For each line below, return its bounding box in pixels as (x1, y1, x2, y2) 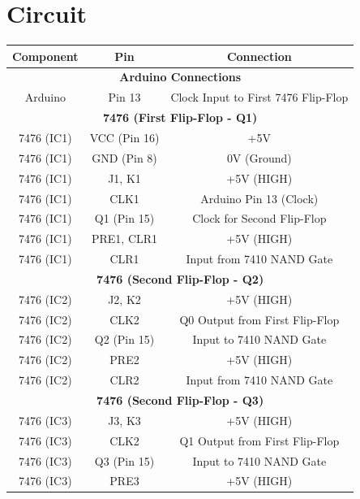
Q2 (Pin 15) (94, 331, 155, 348)
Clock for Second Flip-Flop (192, 210, 327, 227)
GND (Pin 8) (92, 149, 157, 166)
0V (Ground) (226, 149, 292, 166)
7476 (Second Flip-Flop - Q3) (96, 391, 264, 408)
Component (12, 47, 79, 64)
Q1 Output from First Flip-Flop (179, 432, 340, 449)
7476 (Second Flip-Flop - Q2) (96, 270, 264, 287)
